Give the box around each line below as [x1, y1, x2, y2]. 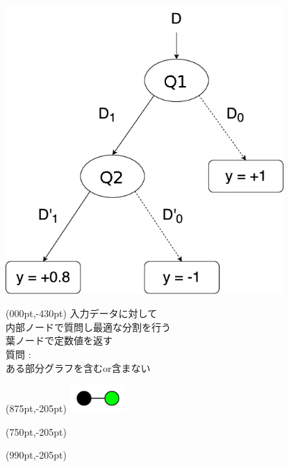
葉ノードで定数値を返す [6, 333, 113, 348]
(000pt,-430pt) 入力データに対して [6, 306, 158, 321]
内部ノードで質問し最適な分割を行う [6, 319, 171, 334]
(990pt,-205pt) [6, 448, 67, 462]
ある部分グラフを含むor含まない [6, 360, 151, 375]
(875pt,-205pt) [6, 401, 67, 416]
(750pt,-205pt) [6, 424, 67, 439]
